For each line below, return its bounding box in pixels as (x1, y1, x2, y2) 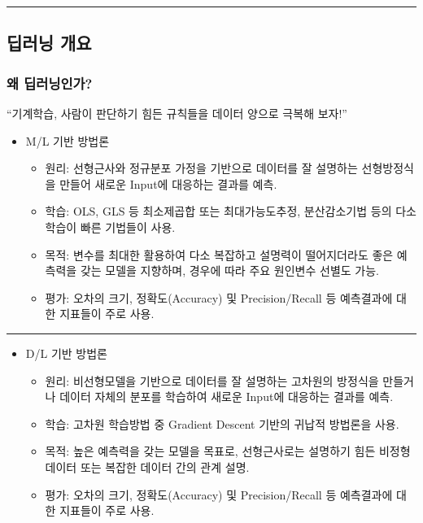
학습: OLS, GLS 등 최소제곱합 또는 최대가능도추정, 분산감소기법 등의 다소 (45, 203, 416, 220)
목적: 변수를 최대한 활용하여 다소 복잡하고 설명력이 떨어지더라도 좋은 (45, 246, 394, 263)
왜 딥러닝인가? (7, 72, 93, 93)
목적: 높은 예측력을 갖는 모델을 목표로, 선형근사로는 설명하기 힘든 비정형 (45, 442, 411, 460)
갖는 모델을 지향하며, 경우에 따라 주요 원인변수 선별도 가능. (80, 262, 379, 279)
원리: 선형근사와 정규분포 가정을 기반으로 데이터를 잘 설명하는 (45, 159, 358, 177)
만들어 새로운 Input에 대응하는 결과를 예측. (59, 175, 277, 192)
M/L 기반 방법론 (25, 132, 110, 149)
